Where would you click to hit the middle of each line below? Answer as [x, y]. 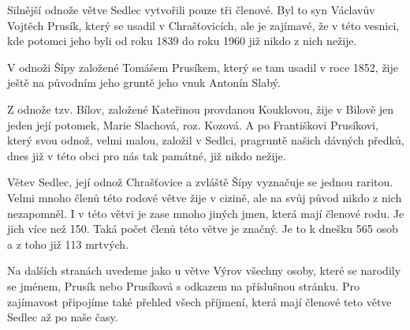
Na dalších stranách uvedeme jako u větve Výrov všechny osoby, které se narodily [204, 270]
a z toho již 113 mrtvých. [68, 244]
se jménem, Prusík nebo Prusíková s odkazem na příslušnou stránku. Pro [184, 285]
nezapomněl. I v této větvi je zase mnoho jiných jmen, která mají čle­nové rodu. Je [206, 213]
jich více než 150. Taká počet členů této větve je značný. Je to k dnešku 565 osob [203, 229]
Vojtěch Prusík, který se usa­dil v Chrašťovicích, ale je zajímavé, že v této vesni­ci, [203, 25]
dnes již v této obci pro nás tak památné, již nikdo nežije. [147, 155]
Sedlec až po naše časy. [63, 317]
